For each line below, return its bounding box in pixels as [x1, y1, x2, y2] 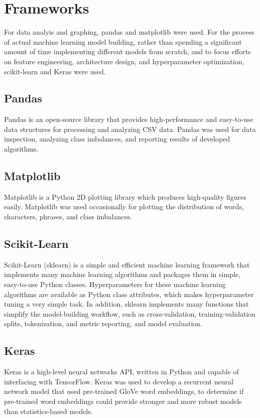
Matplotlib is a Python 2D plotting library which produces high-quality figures [4, 191, 246, 202]
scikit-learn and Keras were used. [4, 66, 106, 76]
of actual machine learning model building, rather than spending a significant [4, 36, 242, 47]
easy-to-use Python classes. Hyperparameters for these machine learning [4, 279, 226, 290]
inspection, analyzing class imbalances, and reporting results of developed [4, 133, 230, 144]
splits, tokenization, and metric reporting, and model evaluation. [4, 318, 203, 329]
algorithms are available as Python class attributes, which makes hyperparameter [4, 289, 254, 299]
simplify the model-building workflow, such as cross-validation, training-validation [4, 308, 256, 319]
